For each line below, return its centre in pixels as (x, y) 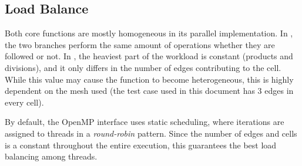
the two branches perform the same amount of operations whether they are (140, 44)
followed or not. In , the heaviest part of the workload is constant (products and (149, 56)
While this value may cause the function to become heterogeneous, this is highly (149, 79)
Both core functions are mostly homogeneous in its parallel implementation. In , (149, 33)
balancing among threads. (51, 156)
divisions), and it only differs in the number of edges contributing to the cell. (143, 67)
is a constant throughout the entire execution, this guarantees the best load (141, 145)
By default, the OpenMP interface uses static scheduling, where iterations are (145, 122)
